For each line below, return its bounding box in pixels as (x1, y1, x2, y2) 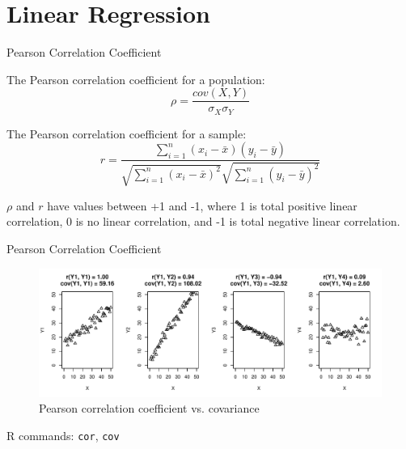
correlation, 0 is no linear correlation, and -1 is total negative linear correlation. (6, 213, 400, 230)
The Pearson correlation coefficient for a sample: (6, 125, 247, 142)
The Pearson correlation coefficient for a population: (6, 70, 265, 87)
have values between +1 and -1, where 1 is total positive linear (47, 197, 357, 214)
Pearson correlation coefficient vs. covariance (39, 400, 260, 417)
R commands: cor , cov (6, 426, 120, 443)
